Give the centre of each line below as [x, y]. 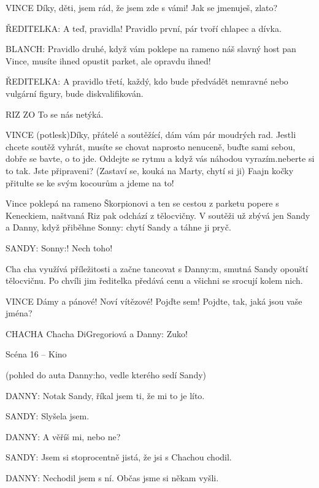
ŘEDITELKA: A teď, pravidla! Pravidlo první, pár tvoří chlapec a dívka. [144, 28]
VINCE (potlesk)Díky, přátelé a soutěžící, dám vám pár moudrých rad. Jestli [151, 135]
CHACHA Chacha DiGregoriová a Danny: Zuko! [97, 333]
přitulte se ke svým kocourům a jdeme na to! [90, 182]
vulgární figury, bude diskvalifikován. [75, 93]
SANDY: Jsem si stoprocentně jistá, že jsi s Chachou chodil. [119, 457]
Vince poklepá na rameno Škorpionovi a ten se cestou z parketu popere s [142, 203]
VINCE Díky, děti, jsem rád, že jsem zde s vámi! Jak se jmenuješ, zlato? [142, 7]
